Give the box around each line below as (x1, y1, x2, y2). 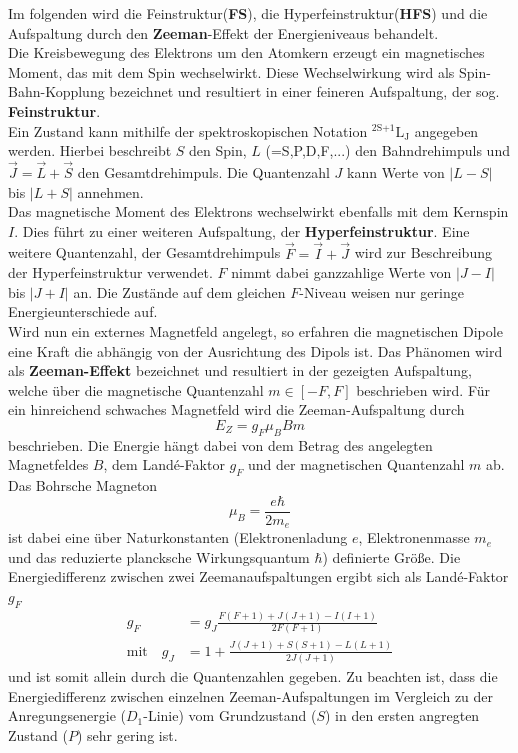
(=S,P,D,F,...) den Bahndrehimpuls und (265, 140, 510, 161)
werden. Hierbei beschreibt (8, 140, 172, 161)
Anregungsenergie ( (8, 705, 126, 726)
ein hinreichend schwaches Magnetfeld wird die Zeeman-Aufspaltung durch (8, 399, 465, 420)
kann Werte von (347, 161, 445, 182)
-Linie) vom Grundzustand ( (143, 705, 317, 726)
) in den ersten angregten (324, 705, 480, 726)
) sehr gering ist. (76, 724, 178, 745)
